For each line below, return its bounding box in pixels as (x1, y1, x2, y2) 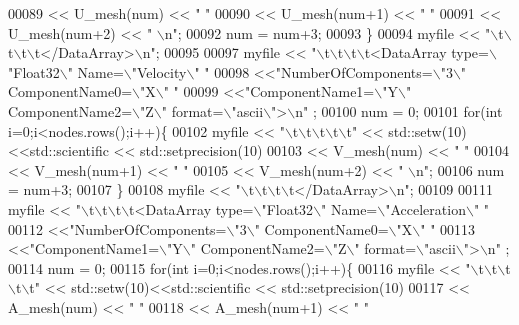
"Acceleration (385, 198, 466, 219)
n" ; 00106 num (416, 159, 505, 180)
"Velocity (131, 61, 187, 82)
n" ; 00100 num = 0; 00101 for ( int (295, 100, 503, 121)
